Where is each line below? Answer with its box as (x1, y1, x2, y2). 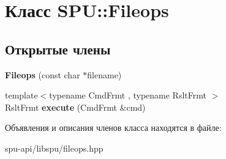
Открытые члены (5, 39, 111, 58)
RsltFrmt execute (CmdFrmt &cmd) (5, 100, 146, 113)
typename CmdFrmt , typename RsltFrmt (49, 89, 206, 102)
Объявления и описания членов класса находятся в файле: (5, 121, 222, 134)
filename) (87, 68, 122, 81)
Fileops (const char (5, 68, 80, 81)
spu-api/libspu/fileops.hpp (5, 141, 104, 154)
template (5, 89, 38, 102)
